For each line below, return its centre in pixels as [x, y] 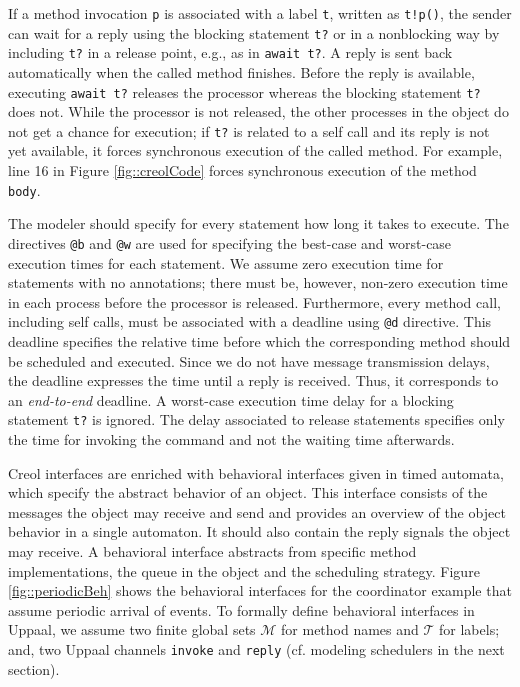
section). [34, 668]
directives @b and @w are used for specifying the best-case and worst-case [230, 242]
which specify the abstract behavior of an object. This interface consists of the [248, 492]
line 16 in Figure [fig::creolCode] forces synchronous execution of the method [242, 170]
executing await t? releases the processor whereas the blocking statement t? [244, 91]
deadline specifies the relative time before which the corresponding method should [259, 341]
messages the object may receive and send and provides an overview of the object [257, 511]
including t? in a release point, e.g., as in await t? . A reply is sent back [230, 52]
